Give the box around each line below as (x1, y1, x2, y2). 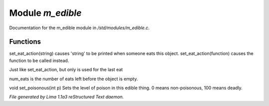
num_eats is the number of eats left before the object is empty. (9, 76, 138, 82)
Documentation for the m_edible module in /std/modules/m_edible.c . (9, 25, 150, 31)
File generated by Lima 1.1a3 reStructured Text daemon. (9, 94, 124, 100)
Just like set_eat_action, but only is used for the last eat (9, 67, 123, 73)
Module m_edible (9, 7, 82, 18)
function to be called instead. (9, 57, 69, 63)
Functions (9, 38, 41, 46)
